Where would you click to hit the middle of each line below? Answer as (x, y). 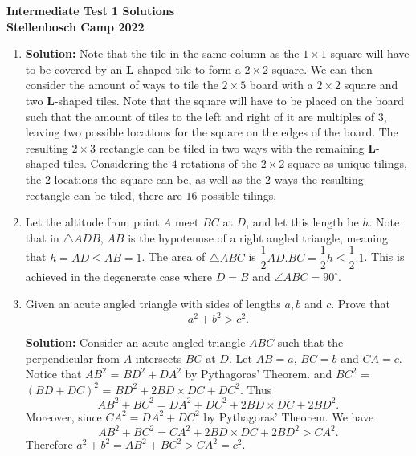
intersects (159, 358)
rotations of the (219, 163)
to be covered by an (74, 69)
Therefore (49, 444)
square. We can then (322, 69)
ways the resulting (319, 179)
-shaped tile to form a (187, 69)
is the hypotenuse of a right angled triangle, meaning (258, 237)
